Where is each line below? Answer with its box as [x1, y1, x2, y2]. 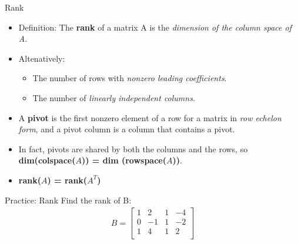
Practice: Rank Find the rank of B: [5, 193, 132, 206]
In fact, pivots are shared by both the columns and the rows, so [18, 142, 248, 155]
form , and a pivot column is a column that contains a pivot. [18, 123, 235, 135]
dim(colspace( [18, 154, 76, 166]
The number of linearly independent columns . [32, 91, 195, 103]
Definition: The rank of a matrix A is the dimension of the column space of [18, 21, 292, 33]
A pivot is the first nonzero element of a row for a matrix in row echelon [18, 111, 282, 123]
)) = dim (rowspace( [81, 154, 166, 166]
